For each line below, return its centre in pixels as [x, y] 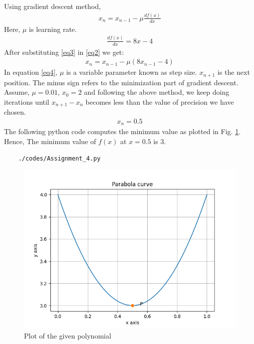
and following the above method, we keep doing [157, 92]
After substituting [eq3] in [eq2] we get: [64, 52]
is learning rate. [53, 29]
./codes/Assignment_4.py [59, 158]
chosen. [15, 112]
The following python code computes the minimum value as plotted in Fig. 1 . [123, 131]
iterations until [27, 101]
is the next [234, 72]
